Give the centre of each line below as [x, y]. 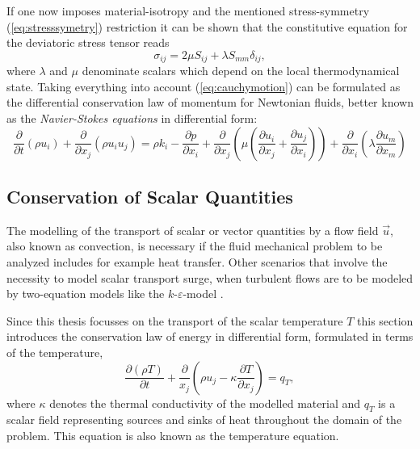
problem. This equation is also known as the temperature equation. [173, 435]
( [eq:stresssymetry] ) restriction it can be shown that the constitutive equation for [207, 26]
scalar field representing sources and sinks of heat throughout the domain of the [204, 420]
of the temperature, [55, 352]
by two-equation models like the [86, 294]
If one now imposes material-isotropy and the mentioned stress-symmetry [188, 10]
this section [385, 320]
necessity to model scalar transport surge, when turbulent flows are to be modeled [210, 277]
